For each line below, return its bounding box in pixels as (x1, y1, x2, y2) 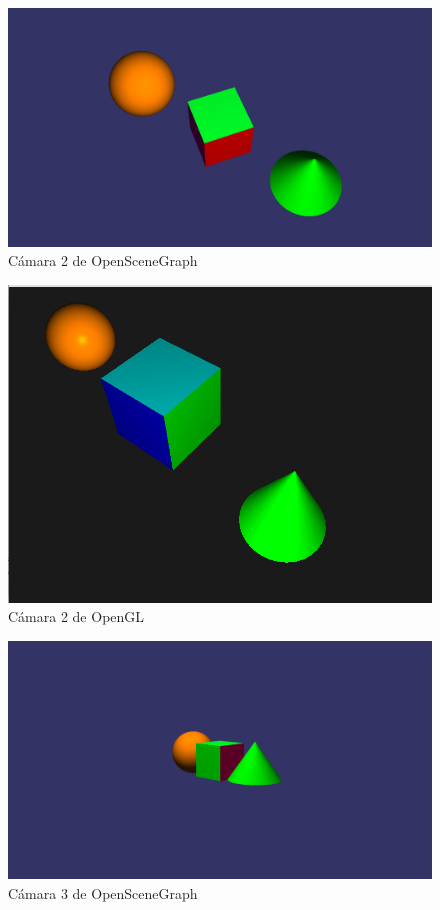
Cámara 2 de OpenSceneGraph (8, 250, 198, 271)
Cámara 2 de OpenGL (8, 606, 145, 627)
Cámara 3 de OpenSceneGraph (8, 882, 198, 903)
